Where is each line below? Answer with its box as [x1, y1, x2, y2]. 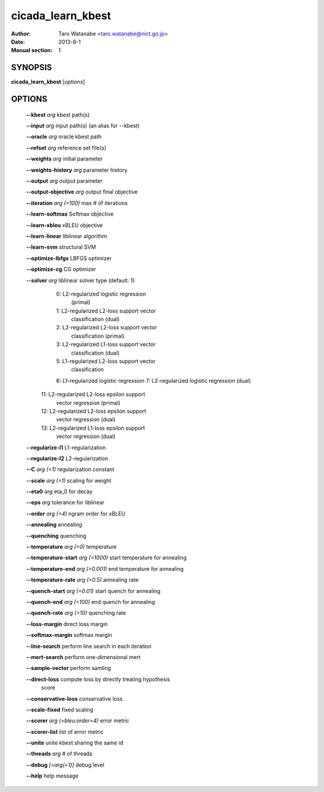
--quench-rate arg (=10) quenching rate [26, 609, 126, 617]
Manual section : [11, 47, 53, 54]
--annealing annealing [26, 521, 82, 528]
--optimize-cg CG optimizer [26, 266, 96, 273]
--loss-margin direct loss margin [26, 620, 108, 627]
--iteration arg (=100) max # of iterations [26, 199, 128, 207]
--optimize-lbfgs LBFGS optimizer [26, 254, 112, 261]
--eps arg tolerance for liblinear [26, 499, 105, 506]
